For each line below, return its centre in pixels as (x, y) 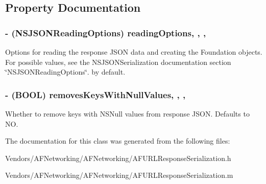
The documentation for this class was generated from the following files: (118, 141)
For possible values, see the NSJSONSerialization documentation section (118, 62)
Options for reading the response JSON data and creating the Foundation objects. (134, 52)
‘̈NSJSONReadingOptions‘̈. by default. (65, 72)
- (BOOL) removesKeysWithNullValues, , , (95, 94)
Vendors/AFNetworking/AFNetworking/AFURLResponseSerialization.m (119, 175)
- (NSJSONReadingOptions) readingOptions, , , (106, 32)
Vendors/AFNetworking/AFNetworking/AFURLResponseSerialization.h (118, 158)
